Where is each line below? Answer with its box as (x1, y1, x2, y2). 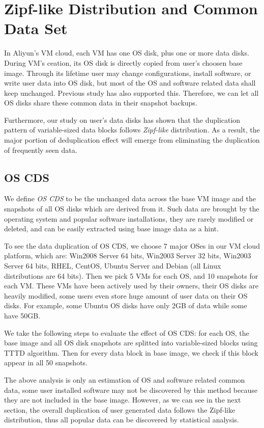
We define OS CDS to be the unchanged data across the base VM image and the (4, 193, 256, 204)
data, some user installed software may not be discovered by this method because (4, 384, 257, 395)
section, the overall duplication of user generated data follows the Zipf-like (4, 404, 236, 415)
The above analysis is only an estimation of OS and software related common (4, 374, 245, 385)
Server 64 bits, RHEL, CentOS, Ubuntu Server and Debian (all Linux (4, 260, 221, 271)
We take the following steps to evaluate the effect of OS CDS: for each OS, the (4, 327, 249, 338)
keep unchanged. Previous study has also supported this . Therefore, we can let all (4, 87, 259, 98)
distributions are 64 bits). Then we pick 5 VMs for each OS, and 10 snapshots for (4, 270, 258, 281)
